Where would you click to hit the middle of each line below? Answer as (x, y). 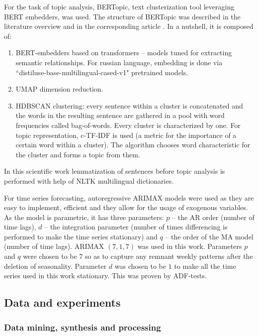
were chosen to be (50, 256)
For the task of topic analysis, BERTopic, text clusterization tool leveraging (119, 6)
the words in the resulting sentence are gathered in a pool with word (120, 115)
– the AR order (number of (213, 217)
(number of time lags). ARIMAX (54, 246)
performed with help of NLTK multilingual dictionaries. (89, 180)
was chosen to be (140, 266)
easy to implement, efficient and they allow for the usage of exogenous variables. (126, 207)
